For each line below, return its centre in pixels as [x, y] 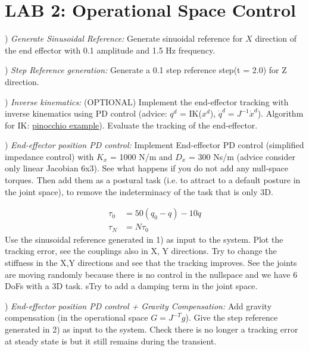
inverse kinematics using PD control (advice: [86, 113]
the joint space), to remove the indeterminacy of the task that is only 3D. [139, 191]
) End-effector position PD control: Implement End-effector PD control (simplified [154, 145]
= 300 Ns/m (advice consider [242, 156]
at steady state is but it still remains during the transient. [111, 341]
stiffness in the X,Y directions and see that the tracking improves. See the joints [151, 262]
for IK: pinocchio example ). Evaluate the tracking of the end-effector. [131, 125]
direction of [276, 38]
